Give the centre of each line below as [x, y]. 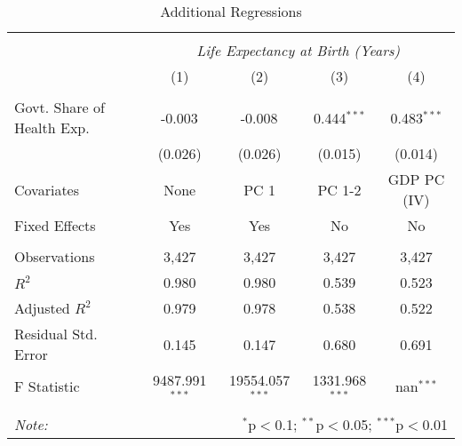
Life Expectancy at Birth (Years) [299, 50]
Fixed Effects [55, 225]
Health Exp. [52, 127]
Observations [55, 256]
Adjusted [42, 308]
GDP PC [416, 179]
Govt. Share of [60, 107]
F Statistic [47, 386]
